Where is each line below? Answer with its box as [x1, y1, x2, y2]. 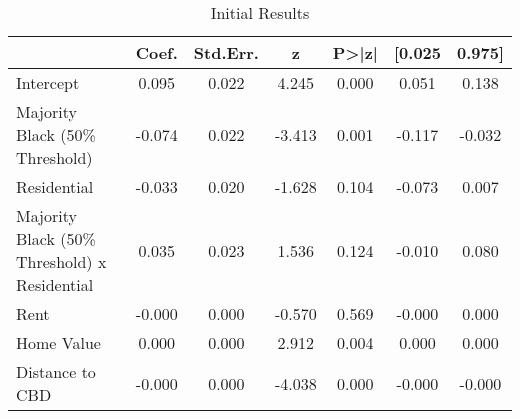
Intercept [16, 71, 80, 94]
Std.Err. [193, 41, 259, 64]
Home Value [16, 331, 101, 354]
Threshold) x [16, 250, 107, 273]
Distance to [16, 360, 96, 383]
